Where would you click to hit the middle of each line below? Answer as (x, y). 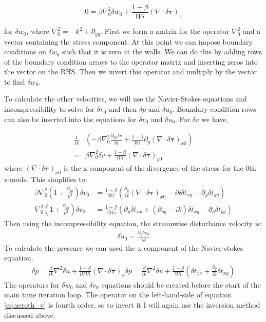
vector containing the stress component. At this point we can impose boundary (128, 41)
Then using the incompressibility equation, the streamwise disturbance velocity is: (133, 223)
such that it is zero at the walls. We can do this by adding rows (162, 52)
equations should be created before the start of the (181, 284)
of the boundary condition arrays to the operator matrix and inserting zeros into (131, 61)
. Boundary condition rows (214, 109)
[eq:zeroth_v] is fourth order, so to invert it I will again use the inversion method (132, 304)
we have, (215, 119)
